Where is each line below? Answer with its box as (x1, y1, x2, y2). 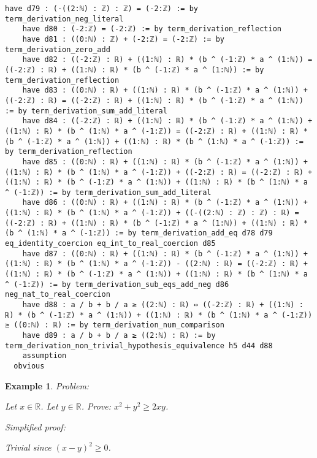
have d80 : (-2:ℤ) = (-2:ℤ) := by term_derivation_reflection (22, 25, 282, 34)
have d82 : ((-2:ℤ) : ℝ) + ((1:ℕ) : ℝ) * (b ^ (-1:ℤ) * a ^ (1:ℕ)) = (22, 55, 313, 64)
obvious (13, 361, 45, 370)
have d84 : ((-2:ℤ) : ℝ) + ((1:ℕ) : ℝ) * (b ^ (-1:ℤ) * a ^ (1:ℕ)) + (22, 116, 313, 126)
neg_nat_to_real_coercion (5, 290, 110, 299)
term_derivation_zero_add (5, 45, 110, 54)
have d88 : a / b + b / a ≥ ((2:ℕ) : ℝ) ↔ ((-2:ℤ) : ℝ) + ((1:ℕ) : (22, 300, 304, 310)
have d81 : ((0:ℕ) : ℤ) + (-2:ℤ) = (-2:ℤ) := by (22, 34, 224, 44)
